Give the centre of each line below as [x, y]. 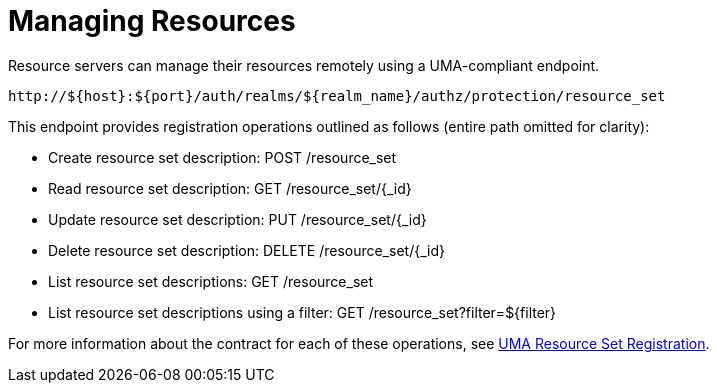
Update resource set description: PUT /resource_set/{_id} [237, 219]
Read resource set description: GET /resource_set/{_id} [230, 188]
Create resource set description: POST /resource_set [222, 157]
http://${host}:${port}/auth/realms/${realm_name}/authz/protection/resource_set [337, 95]
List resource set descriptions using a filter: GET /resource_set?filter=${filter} [302, 312]
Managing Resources [152, 21]
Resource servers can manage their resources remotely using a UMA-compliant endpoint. [304, 65]
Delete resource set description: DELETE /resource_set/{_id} [246, 250]
